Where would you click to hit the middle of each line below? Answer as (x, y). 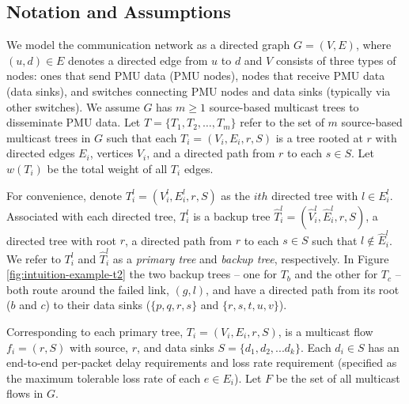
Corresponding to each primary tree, (95, 331)
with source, (98, 347)
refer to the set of (282, 122)
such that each (142, 137)
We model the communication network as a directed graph (148, 45)
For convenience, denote (64, 195)
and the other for (336, 274)
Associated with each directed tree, (91, 215)
